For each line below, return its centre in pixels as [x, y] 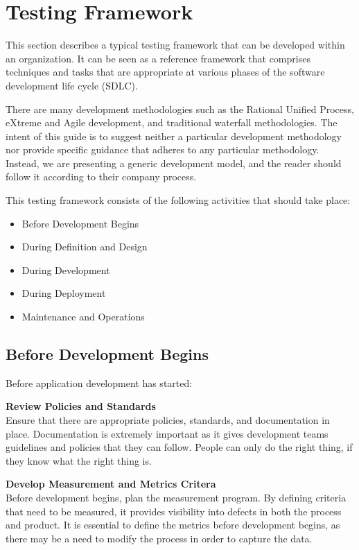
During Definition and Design [85, 247]
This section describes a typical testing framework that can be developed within [175, 45]
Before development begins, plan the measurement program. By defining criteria [176, 497]
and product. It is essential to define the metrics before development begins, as [173, 525]
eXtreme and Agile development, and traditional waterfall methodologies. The [172, 122]
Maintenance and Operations [83, 317]
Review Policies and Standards [81, 406]
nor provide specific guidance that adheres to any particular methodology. [163, 149]
